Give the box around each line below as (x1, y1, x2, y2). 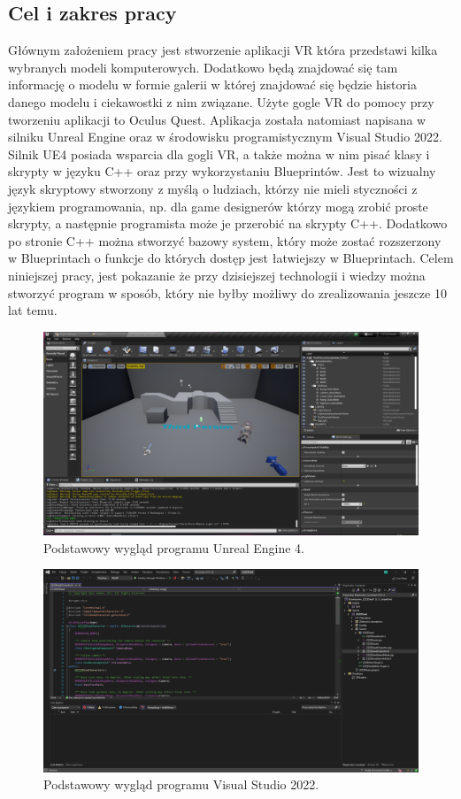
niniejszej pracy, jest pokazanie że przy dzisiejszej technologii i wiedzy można (8, 265, 426, 284)
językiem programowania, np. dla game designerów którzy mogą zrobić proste (8, 196, 428, 215)
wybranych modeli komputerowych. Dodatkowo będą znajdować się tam (8, 58, 398, 76)
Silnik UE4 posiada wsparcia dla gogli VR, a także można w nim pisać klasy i (8, 144, 430, 163)
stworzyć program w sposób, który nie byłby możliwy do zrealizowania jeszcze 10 (8, 283, 447, 302)
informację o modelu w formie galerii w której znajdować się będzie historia (8, 75, 417, 94)
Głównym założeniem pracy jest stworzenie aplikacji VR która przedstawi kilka (8, 41, 438, 59)
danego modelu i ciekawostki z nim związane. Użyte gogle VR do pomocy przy (8, 92, 434, 111)
